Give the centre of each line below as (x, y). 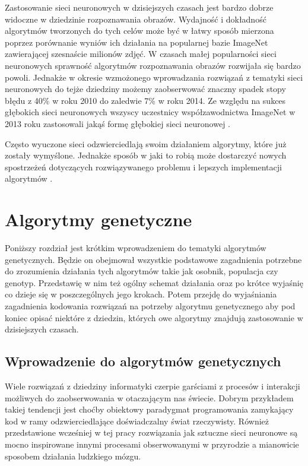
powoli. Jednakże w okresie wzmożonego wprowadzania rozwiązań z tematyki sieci (154, 77)
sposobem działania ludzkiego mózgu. (73, 456)
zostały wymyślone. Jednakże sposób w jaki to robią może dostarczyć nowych (146, 155)
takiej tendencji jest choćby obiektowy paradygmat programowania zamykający (149, 409)
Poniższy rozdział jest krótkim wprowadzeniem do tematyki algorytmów (136, 248)
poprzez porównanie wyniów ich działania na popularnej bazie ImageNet (136, 42)
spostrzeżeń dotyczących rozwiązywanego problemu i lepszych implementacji (143, 167)
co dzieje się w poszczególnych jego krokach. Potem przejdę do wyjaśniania (141, 294)
